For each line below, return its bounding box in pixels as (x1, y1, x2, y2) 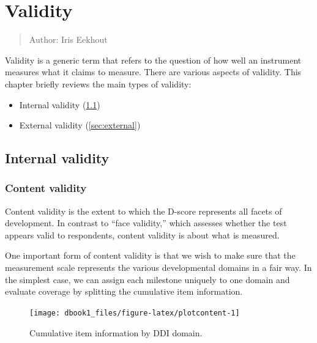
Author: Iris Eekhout (29, 33, 108, 46)
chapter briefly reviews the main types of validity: (5, 77, 192, 90)
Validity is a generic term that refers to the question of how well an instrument (5, 53, 302, 66)
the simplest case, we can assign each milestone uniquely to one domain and (5, 273, 290, 286)
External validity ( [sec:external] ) (19, 119, 141, 131)
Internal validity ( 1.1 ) (19, 98, 100, 111)
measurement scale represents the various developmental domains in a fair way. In (5, 261, 312, 274)
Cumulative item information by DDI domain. (29, 326, 203, 339)
